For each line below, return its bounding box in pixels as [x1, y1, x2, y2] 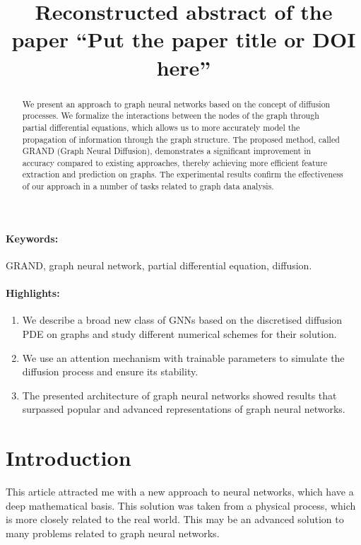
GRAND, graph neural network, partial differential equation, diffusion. [6, 258, 312, 272]
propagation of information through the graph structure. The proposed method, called [22, 133, 340, 145]
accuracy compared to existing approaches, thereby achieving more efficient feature [22, 156, 328, 168]
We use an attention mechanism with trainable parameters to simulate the [22, 350, 345, 365]
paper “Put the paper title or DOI [11, 25, 356, 54]
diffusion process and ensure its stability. [22, 364, 199, 379]
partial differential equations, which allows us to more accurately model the [22, 121, 300, 133]
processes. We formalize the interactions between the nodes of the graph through [22, 110, 319, 122]
